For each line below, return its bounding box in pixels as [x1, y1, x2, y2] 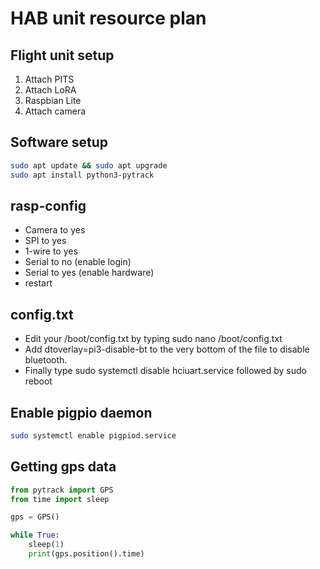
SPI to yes [24, 235, 67, 247]
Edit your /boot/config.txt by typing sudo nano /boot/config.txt [24, 333, 283, 345]
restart [24, 277, 53, 289]
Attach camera [24, 105, 87, 117]
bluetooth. [24, 354, 68, 366]
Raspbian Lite [24, 95, 82, 106]
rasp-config [10, 197, 87, 214]
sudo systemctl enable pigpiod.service [10, 431, 177, 441]
